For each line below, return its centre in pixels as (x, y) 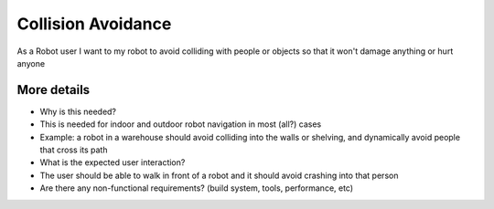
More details (54, 90)
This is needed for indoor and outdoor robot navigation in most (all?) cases (181, 124)
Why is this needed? (78, 111)
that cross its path (74, 150)
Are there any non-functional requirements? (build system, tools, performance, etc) (197, 188)
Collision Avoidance (94, 24)
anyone (31, 63)
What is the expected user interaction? (113, 162)
